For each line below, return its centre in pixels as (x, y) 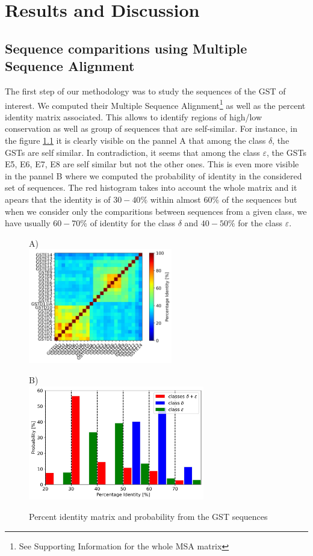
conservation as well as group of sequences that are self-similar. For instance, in (151, 128)
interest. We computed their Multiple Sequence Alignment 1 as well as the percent (155, 104)
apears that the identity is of (58, 199)
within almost (175, 199)
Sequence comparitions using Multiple (126, 48)
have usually (28, 223)
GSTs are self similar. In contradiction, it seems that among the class (132, 152)
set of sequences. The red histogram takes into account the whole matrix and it (151, 187)
